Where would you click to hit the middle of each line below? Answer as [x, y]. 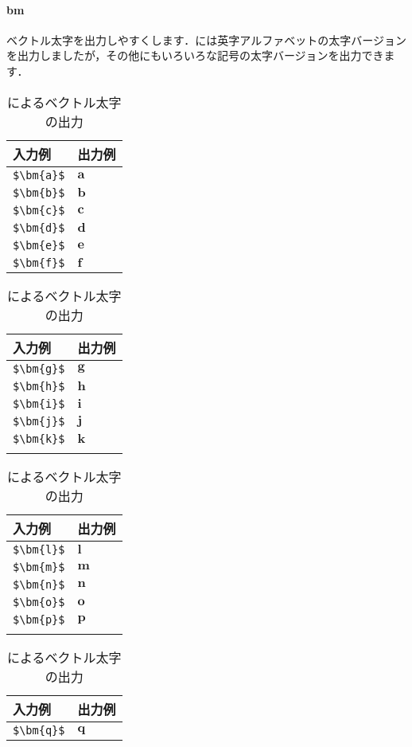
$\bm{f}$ [39, 262]
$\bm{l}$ [39, 549]
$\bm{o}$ [39, 602]
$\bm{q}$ [39, 730]
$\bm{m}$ [39, 567]
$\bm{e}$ [39, 245]
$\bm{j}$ [39, 421]
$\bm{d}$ [39, 227]
